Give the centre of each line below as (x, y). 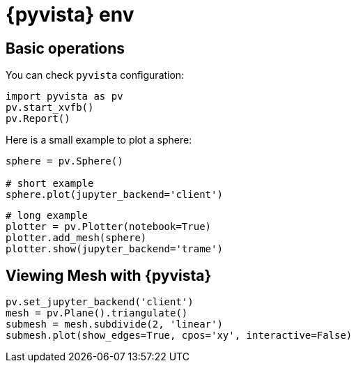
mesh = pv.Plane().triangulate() (97, 313)
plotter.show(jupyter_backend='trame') (114, 249)
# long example (47, 216)
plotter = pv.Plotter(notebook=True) (109, 227)
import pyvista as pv (64, 97)
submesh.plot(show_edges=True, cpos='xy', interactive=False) (179, 336)
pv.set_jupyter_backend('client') (100, 302)
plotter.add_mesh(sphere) (76, 238)
